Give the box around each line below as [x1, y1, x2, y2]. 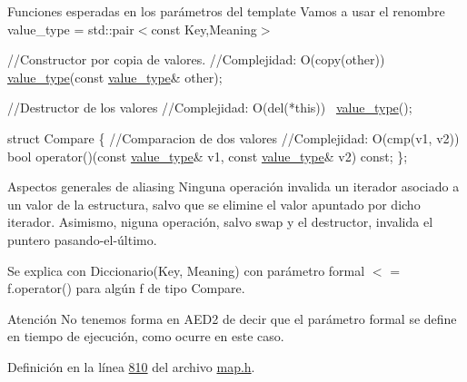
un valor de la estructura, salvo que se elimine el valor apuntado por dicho [7, 194, 421, 213]
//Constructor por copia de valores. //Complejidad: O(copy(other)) [7, 50, 385, 69]
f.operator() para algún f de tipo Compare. [7, 279, 245, 298]
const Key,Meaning [151, 19, 257, 38]
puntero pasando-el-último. [7, 230, 157, 249]
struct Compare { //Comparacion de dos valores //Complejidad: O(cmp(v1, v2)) [7, 128, 460, 147]
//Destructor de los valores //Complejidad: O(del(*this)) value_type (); [7, 98, 412, 117]
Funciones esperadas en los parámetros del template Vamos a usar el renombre [7, 2, 445, 20]
